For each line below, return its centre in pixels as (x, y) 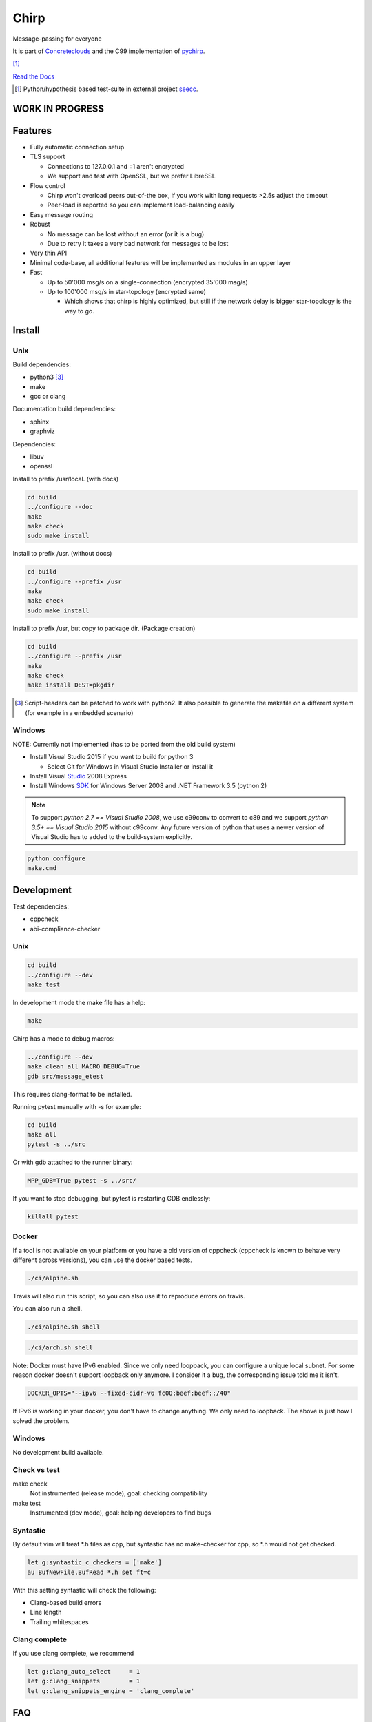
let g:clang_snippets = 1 (84, 1681)
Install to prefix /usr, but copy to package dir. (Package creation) (104, 628)
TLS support (48, 157)
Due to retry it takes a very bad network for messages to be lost (138, 243)
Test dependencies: (41, 906)
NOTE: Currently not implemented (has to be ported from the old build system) (124, 744)
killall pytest (53, 1216)
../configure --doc (60, 507)
